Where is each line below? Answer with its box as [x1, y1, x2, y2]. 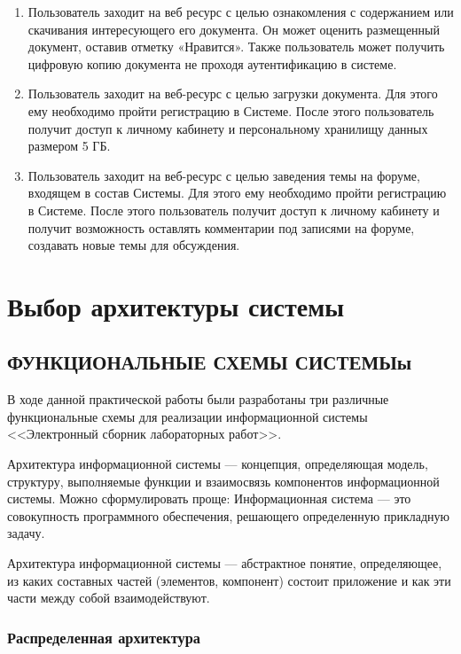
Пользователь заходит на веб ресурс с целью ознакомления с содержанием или [27, 3, 454, 20]
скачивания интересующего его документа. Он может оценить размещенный [27, 19, 440, 38]
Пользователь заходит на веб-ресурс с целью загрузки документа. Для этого [27, 84, 438, 103]
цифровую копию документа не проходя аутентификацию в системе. [27, 54, 397, 73]
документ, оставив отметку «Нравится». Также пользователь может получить [27, 37, 445, 56]
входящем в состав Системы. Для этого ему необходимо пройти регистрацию [27, 183, 447, 202]
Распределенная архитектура [7, 626, 201, 648]
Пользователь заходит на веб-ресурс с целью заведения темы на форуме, [27, 166, 420, 184]
